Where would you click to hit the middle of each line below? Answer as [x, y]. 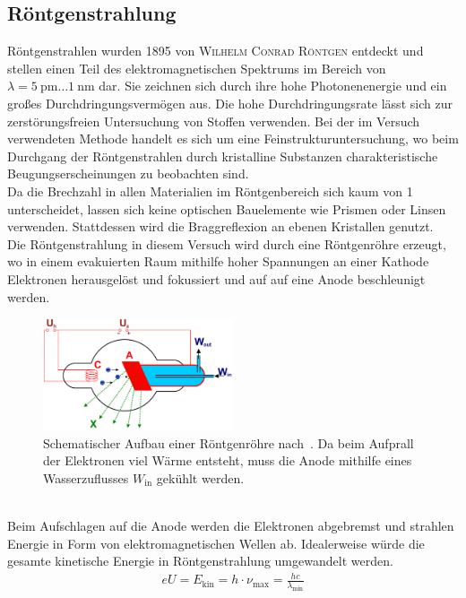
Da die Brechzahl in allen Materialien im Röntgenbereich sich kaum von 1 [210, 191]
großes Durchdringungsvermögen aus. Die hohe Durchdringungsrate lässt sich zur [230, 103]
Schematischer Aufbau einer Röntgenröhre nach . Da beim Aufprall [229, 442]
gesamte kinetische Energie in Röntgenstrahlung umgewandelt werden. [200, 561]
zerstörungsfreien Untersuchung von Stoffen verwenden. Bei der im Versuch [214, 121]
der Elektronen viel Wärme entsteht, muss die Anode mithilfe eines [228, 460]
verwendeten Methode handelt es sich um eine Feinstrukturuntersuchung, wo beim [233, 139]
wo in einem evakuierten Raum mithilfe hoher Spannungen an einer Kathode [218, 261]
